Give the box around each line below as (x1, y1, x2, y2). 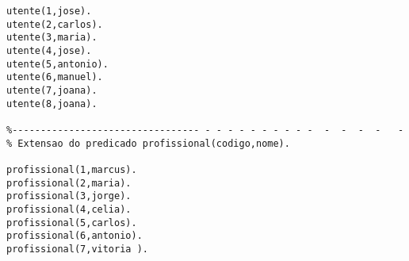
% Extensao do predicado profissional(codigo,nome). (6, 137, 290, 149)
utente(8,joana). (6, 98, 97, 109)
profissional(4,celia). (6, 203, 132, 215)
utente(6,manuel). (6, 71, 103, 83)
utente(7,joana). (6, 84, 97, 96)
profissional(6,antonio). (6, 230, 143, 242)
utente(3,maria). (6, 32, 97, 44)
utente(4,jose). (6, 44, 92, 56)
